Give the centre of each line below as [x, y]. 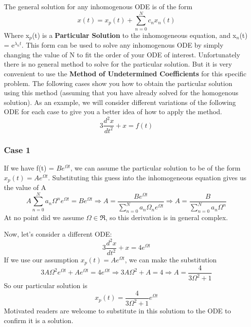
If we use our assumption [41, 260]
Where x [17, 35]
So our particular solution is [46, 285]
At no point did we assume [44, 217]
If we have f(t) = [29, 168]
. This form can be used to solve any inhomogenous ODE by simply [123, 45]
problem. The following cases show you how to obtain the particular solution [118, 83]
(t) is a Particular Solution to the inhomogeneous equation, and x [134, 35]
